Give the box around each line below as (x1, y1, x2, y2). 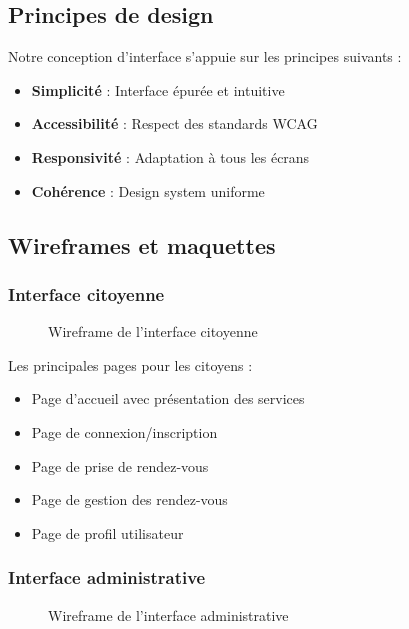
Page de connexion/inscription (31, 421, 218, 442)
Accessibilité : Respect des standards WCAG (31, 113, 318, 134)
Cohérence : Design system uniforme (31, 180, 265, 201)
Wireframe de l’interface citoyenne (48, 321, 258, 342)
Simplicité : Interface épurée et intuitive (31, 79, 285, 100)
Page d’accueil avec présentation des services (31, 388, 305, 409)
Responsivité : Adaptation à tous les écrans (31, 146, 310, 167)
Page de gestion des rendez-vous (31, 489, 228, 510)
